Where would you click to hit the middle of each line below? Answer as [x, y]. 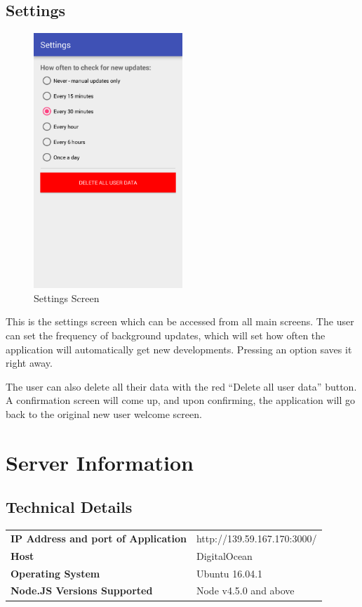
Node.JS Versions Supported [82, 590]
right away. [29, 363]
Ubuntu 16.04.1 [229, 573]
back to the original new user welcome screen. [104, 413]
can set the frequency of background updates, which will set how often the [166, 335]
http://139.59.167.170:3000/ [256, 538]
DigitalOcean [224, 555]
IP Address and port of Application [99, 538]
